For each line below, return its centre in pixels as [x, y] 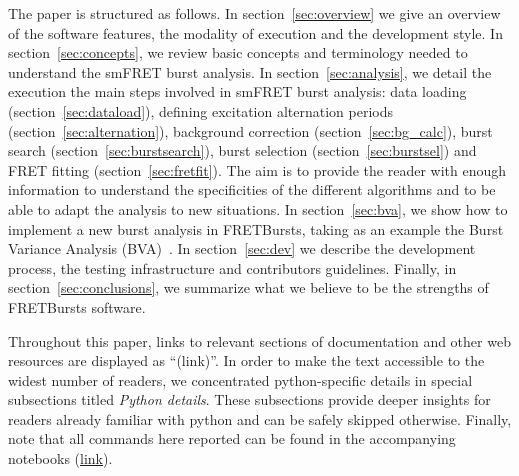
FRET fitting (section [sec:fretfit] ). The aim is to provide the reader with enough [257, 169]
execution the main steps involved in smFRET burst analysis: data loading [237, 91]
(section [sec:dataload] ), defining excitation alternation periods [200, 110]
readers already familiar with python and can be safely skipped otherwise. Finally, [260, 418]
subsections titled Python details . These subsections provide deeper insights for [249, 399]
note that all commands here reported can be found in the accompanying [232, 438]
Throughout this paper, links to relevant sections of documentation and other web [259, 340]
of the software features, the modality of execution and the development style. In [255, 32]
